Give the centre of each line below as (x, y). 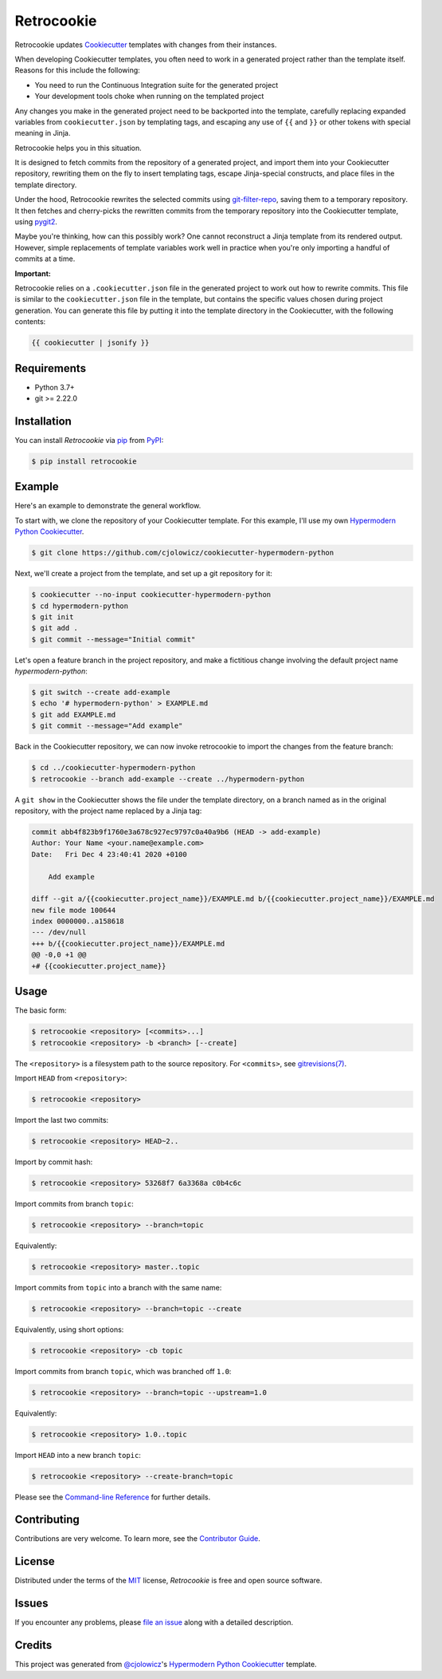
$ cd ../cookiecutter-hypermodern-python (113, 768)
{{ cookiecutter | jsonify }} (90, 343)
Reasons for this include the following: (78, 70)
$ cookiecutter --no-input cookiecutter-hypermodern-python (151, 595)
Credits (33, 1645)
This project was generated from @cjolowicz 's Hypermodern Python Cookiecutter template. (166, 1665)
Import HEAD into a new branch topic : (78, 1455)
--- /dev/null (59, 932)
